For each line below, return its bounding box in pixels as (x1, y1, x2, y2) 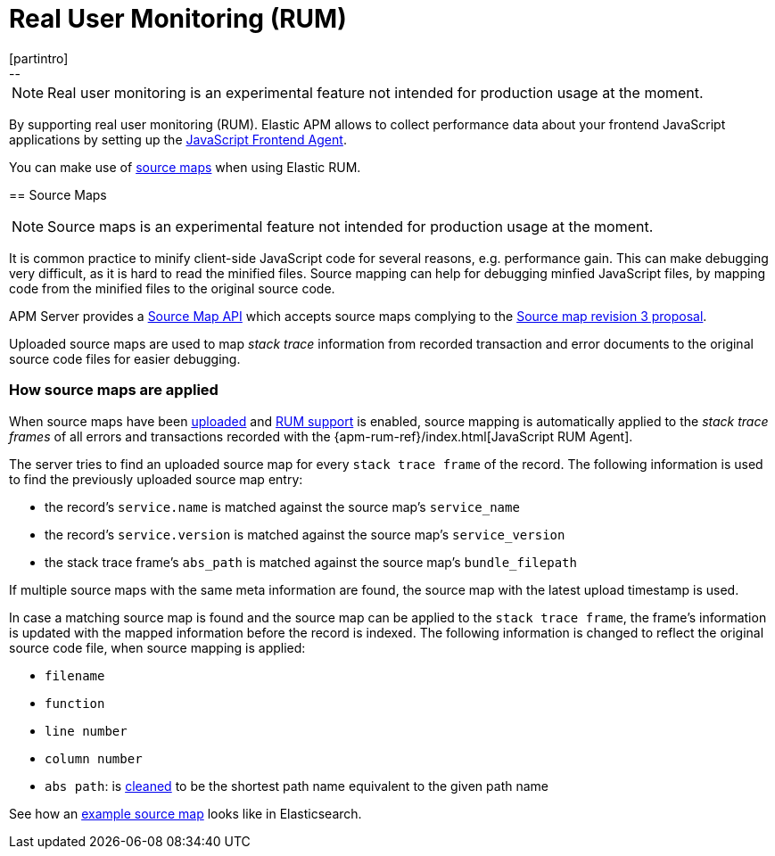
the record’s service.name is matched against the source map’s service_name (45, 498, 520, 514)
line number (45, 723, 128, 738)
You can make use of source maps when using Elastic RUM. (9, 159, 361, 175)
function (45, 695, 105, 711)
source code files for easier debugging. (9, 350, 241, 366)
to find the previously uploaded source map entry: (9, 471, 303, 487)
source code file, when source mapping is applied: (9, 639, 306, 655)
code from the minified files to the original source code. (9, 280, 335, 296)
